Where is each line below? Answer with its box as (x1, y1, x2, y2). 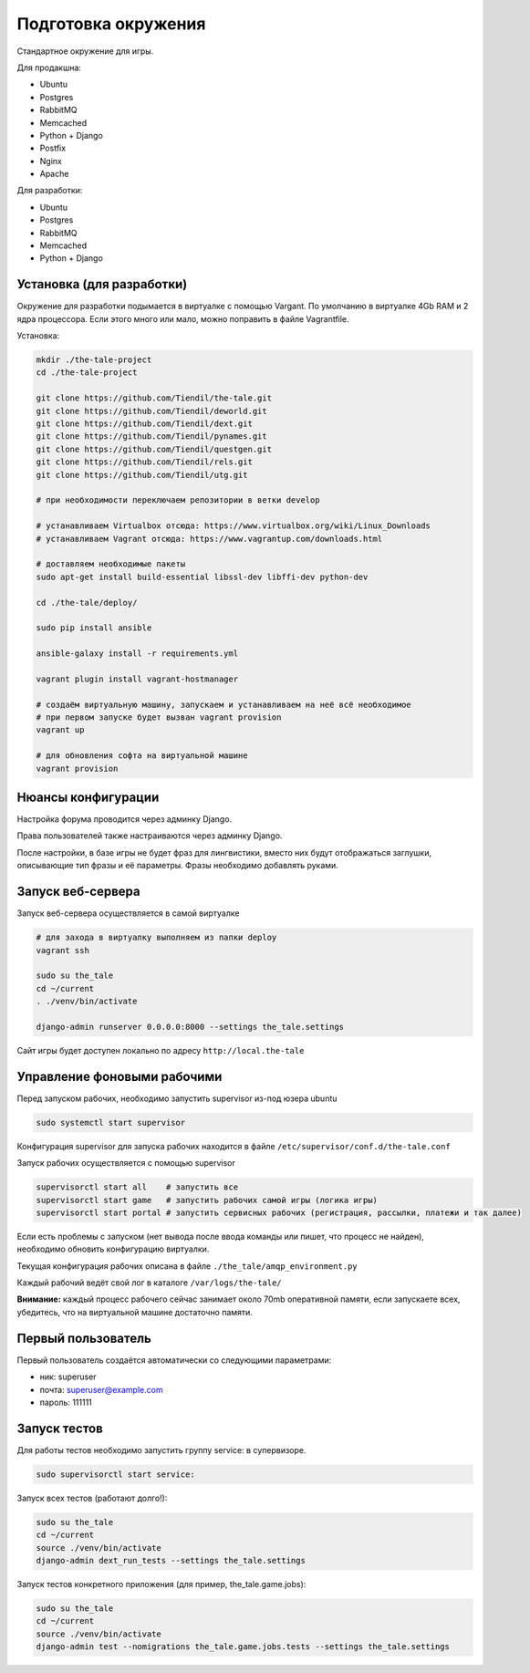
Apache (39, 169, 69, 180)
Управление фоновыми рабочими (16, 1068, 223, 1085)
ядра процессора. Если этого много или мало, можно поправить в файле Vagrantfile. (16, 313, 350, 324)
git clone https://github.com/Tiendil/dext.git (36, 419, 253, 429)
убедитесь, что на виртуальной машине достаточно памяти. (16, 1306, 253, 1317)
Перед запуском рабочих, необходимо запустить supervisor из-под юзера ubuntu (16, 1093, 338, 1104)
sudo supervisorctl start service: (36, 1469, 195, 1480)
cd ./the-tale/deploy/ (36, 597, 138, 608)
